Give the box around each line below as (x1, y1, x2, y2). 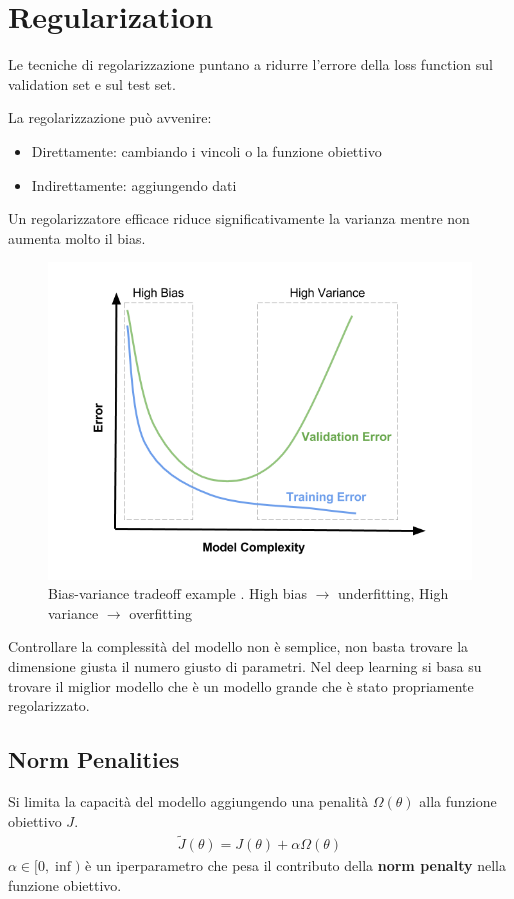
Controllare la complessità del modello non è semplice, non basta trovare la (8, 636, 469, 657)
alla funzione (419, 790, 497, 811)
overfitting (129, 602, 192, 623)
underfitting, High (338, 583, 449, 604)
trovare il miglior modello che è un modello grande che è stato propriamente (8, 675, 474, 696)
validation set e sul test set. (8, 73, 176, 94)
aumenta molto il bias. (8, 227, 146, 248)
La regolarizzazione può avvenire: (8, 107, 212, 128)
